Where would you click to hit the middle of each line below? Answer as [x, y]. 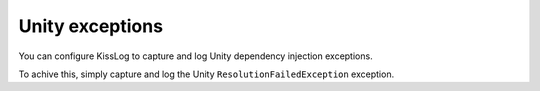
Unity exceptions [91, 26]
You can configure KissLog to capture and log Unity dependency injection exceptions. [196, 56]
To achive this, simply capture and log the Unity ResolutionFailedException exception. [206, 74]
